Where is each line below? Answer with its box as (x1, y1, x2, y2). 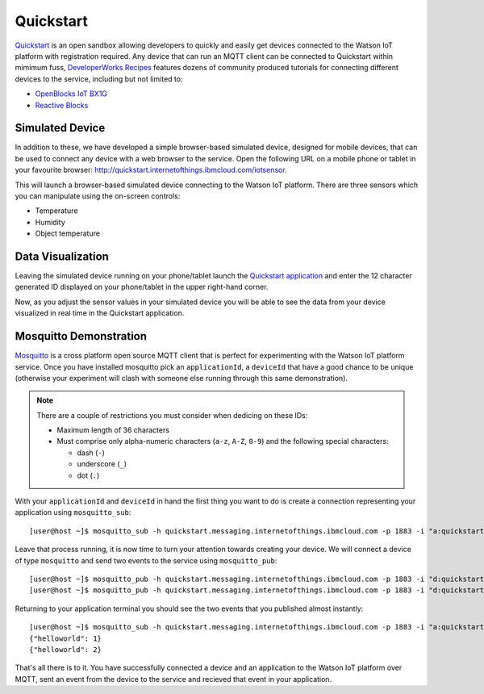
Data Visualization (15, 249, 109, 263)
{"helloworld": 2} (29, 645, 102, 654)
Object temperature (35, 228, 101, 238)
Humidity (35, 217, 66, 227)
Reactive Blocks (35, 100, 89, 110)
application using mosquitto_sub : (15, 508, 131, 517)
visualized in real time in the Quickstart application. (15, 308, 185, 318)
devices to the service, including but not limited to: (15, 73, 183, 84)
